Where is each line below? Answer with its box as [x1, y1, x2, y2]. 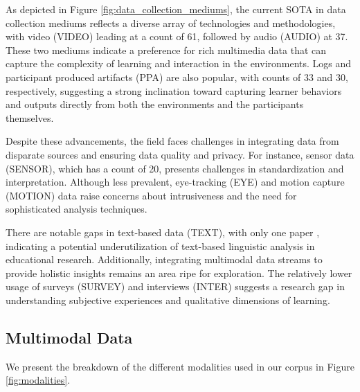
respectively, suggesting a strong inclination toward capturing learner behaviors [6, 83, 342, 98]
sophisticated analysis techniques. [6, 202, 147, 216]
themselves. [6, 110, 54, 125]
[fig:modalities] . [6, 373, 71, 387]
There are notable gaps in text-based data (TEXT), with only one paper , [6, 224, 320, 239]
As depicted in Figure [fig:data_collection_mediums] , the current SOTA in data [6, 2, 346, 16]
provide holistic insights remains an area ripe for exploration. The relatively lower [6, 265, 352, 280]
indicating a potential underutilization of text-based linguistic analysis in [6, 238, 315, 253]
